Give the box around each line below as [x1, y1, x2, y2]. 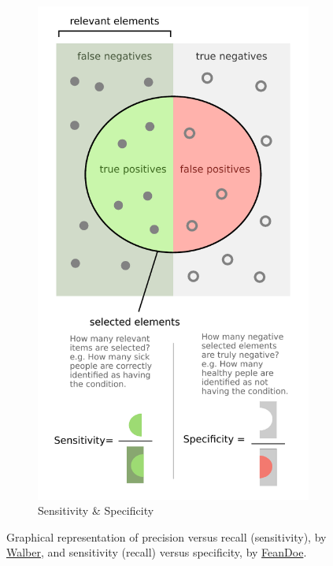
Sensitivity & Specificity [38, 502, 154, 519]
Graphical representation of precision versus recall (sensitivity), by [6, 528, 327, 545]
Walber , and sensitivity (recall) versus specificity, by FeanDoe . [6, 544, 307, 560]
